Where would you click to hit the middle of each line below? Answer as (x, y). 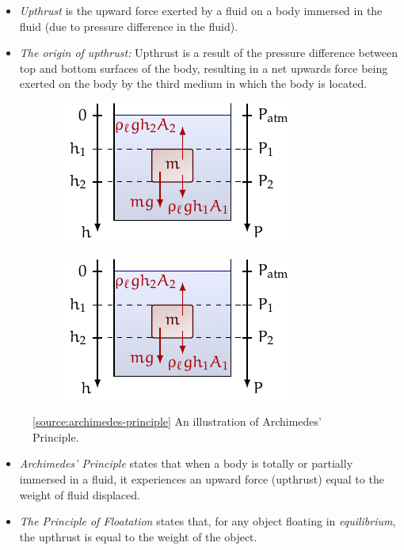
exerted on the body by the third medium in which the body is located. (193, 83)
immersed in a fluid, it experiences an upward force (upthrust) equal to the (202, 478)
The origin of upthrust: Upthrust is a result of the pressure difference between (208, 53)
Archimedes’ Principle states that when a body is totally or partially (186, 463)
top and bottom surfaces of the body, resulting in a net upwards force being (204, 68)
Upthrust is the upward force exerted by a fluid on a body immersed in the (201, 10)
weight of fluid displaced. (80, 494)
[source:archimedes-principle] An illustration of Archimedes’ (177, 421)
